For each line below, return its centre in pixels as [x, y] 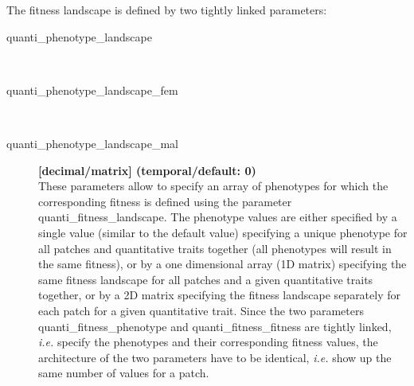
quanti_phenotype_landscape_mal [92, 143]
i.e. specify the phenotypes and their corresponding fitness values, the [208, 342]
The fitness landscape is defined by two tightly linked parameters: [167, 10]
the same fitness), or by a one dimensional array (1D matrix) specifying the [223, 264]
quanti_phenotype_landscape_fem [92, 90]
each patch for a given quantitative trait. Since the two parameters [201, 310]
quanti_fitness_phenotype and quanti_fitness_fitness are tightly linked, [215, 326]
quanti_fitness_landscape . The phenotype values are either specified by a [218, 217]
